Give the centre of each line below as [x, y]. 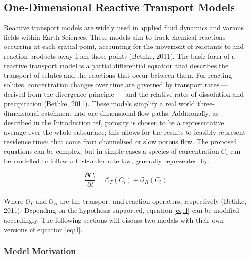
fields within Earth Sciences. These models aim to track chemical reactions [115, 37]
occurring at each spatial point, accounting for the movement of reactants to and [124, 46]
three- [206, 103]
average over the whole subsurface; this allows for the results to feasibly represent [125, 132]
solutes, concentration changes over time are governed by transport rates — [116, 84]
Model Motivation [40, 251]
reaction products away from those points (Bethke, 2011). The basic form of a [120, 56]
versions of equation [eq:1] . [43, 229]
